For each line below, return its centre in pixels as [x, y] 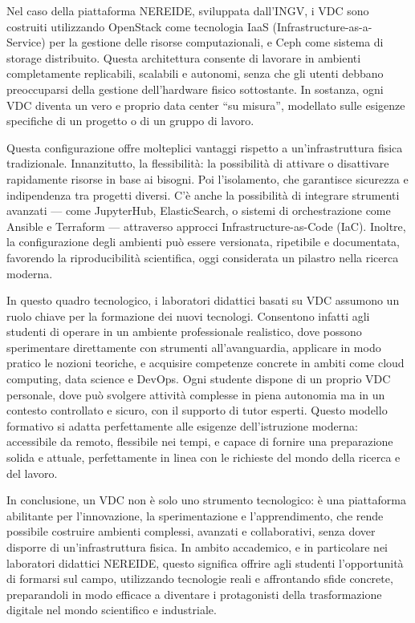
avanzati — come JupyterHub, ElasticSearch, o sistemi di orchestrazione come [199, 210]
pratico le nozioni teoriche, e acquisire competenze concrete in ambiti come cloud [205, 363]
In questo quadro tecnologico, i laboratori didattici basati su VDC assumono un [203, 300]
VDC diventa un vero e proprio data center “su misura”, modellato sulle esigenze [206, 105]
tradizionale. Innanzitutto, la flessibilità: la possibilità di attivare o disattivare [198, 163]
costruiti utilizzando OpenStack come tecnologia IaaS [138, 26]
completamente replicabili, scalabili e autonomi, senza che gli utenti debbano [195, 73]
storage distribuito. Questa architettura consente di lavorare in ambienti [184, 57]
